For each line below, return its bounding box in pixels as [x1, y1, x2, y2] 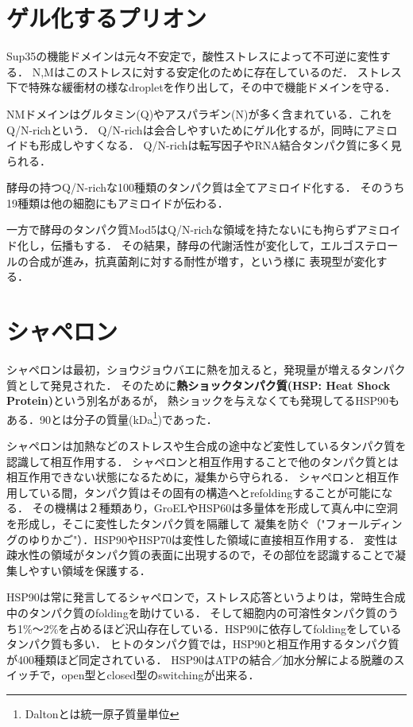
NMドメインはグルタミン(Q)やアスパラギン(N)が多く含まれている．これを [6, 105, 393, 122]
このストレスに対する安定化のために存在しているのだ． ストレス [64, 63, 402, 80]
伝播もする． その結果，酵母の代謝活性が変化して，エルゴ [50, 237, 354, 254]
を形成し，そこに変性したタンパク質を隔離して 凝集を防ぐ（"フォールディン [6, 515, 403, 531]
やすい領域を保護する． [28, 562, 151, 578]
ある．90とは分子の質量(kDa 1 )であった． [6, 408, 218, 427]
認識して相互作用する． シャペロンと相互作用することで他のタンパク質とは [6, 453, 399, 469]
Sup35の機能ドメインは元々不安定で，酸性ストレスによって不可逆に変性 [6, 48, 380, 64]
